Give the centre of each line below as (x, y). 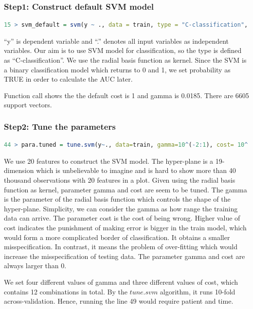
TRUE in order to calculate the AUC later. (68, 79)
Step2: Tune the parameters (60, 126)
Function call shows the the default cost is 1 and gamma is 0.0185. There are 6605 (126, 95)
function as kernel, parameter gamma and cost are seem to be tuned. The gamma (126, 189)
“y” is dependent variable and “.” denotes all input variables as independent (117, 41)
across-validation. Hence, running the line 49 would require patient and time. (119, 301)
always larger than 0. (35, 266)
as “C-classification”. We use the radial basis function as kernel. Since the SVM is (125, 60)
